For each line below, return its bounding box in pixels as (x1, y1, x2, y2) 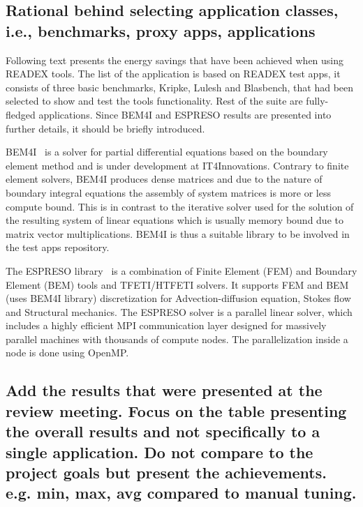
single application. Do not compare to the (6, 441, 313, 462)
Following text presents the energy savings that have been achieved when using (6, 52, 344, 67)
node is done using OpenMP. (6, 345, 129, 360)
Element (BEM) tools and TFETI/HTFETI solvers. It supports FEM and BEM (6, 277, 349, 292)
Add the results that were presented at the (6, 379, 323, 401)
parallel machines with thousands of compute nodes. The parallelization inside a (6, 331, 348, 346)
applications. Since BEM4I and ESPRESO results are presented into (38, 107, 332, 121)
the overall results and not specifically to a (6, 421, 320, 442)
